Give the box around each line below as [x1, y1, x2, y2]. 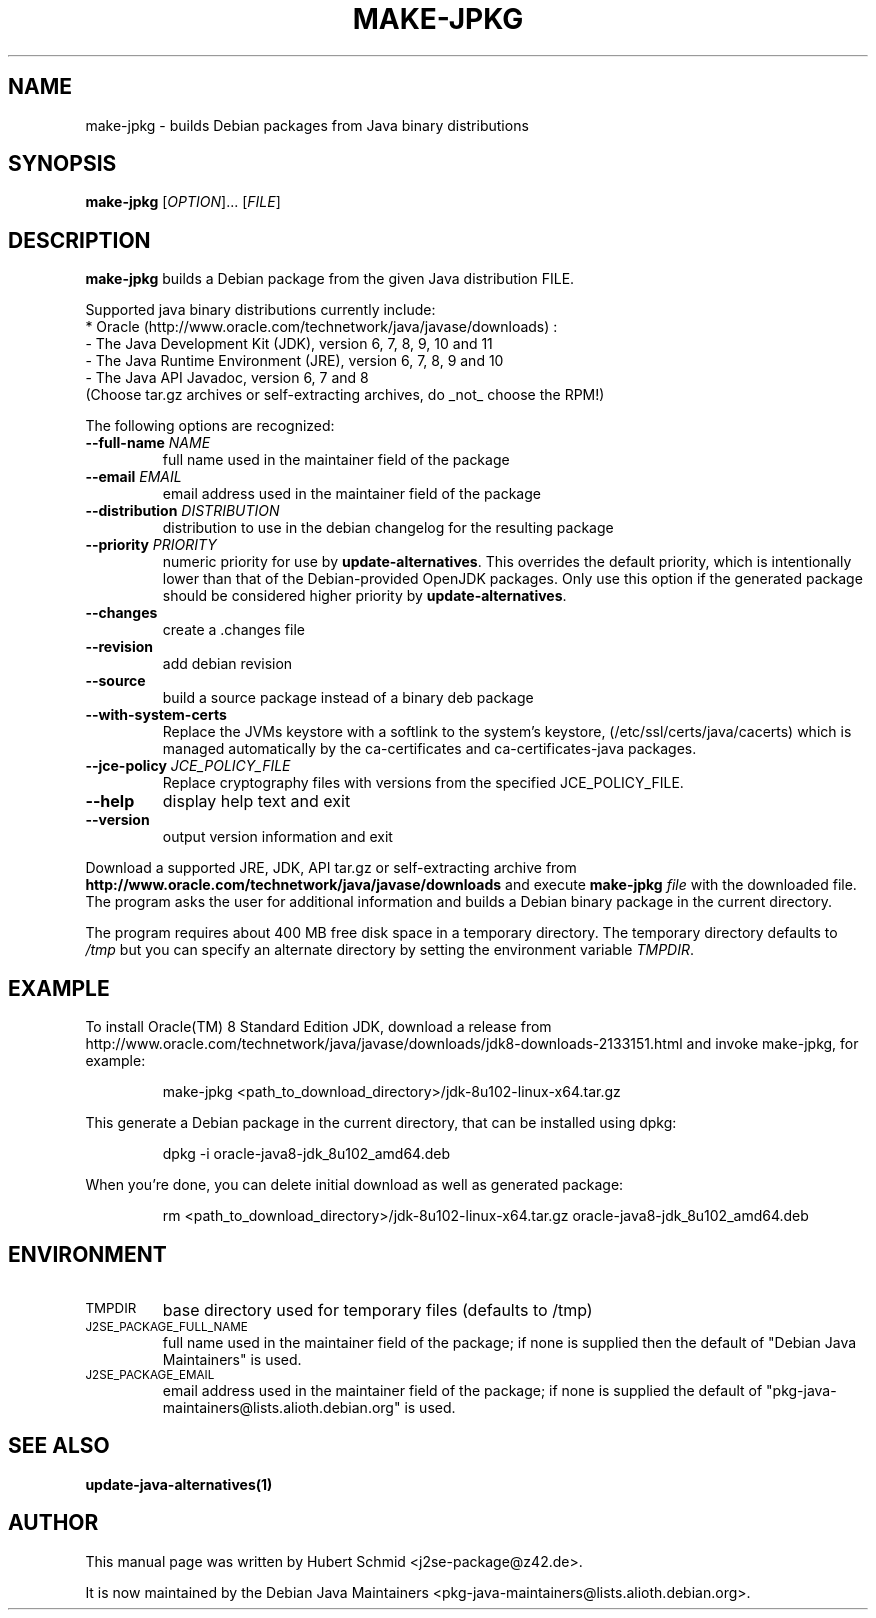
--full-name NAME [85, 434, 211, 452]
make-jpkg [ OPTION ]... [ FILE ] [85, 193, 281, 211]
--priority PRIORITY [85, 536, 217, 554]
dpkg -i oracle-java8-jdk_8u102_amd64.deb [162, 1145, 451, 1163]
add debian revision [162, 655, 293, 673]
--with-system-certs [85, 706, 227, 724]
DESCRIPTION [8, 227, 151, 253]
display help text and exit [162, 791, 351, 812]
